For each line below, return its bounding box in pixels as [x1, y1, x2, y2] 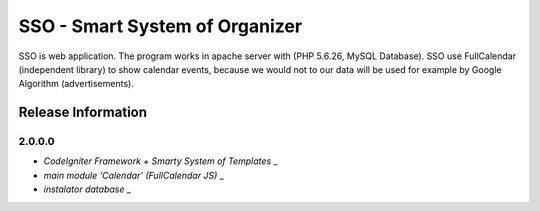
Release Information [18, 104, 148, 121]
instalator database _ [43, 183, 132, 195]
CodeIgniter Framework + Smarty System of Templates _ [43, 155, 279, 167]
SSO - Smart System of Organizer [18, 15, 303, 37]
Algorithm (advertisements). [18, 78, 134, 90]
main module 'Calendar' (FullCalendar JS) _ [43, 169, 224, 181]
